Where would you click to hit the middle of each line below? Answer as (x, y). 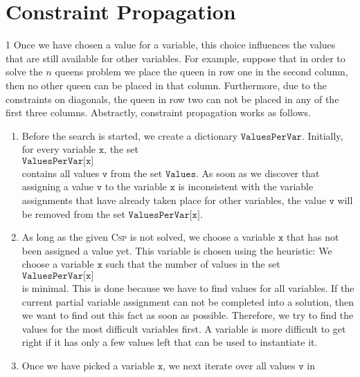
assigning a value (58, 186)
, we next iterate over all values (229, 365)
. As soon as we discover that (258, 173)
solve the (24, 72)
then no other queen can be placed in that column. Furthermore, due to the (166, 85)
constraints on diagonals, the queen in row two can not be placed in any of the (172, 99)
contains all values (61, 173)
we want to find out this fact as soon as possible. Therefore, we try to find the (188, 315)
